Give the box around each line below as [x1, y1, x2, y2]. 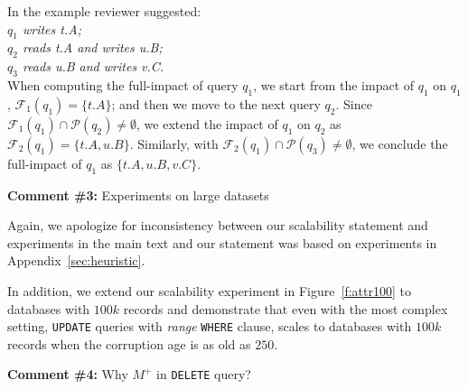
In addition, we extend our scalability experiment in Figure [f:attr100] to [7, 281, 411, 300]
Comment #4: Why [7, 365, 128, 384]
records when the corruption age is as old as [7, 334, 251, 353]
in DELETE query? [156, 365, 251, 384]
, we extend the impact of [136, 114, 278, 133]
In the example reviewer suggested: [7, 2, 201, 20]
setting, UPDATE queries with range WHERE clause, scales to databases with [7, 317, 412, 336]
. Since [335, 94, 372, 113]
